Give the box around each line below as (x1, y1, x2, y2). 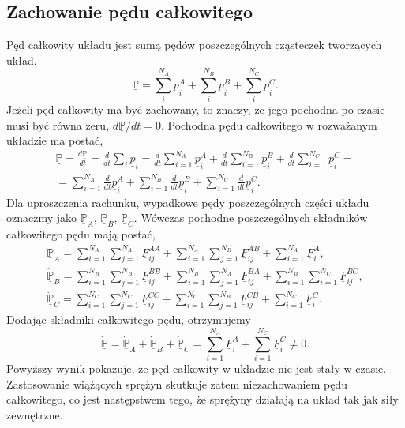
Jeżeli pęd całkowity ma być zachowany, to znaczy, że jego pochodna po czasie (6, 100, 385, 117)
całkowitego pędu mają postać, (6, 226, 156, 242)
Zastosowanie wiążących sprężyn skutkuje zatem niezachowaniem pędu (6, 375, 347, 392)
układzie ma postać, (6, 132, 103, 148)
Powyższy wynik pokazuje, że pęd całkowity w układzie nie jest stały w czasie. (6, 360, 387, 377)
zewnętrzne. (6, 406, 63, 422)
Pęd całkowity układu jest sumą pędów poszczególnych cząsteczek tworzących (6, 36, 382, 53)
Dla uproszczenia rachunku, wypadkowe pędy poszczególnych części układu (6, 193, 369, 210)
